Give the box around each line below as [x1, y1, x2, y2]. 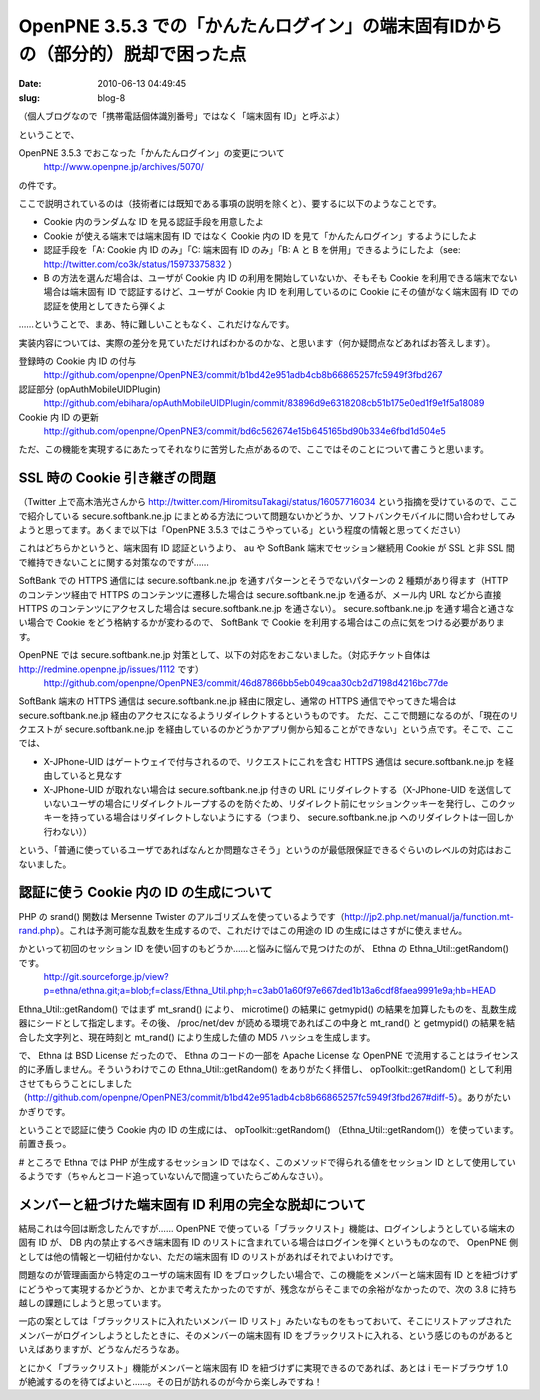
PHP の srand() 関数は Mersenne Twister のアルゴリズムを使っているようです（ [18, 910, 345, 922]
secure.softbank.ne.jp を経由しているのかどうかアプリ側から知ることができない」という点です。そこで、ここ [64, 723, 515, 735]
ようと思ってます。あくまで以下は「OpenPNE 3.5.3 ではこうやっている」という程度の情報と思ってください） [18, 524, 467, 536]
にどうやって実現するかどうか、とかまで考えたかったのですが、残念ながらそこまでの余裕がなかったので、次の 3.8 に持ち [18, 1283, 517, 1295]
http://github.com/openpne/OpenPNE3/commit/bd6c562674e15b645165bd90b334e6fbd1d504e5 [43, 425, 447, 437]
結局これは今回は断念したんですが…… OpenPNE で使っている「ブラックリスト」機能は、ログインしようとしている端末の [18, 1223, 515, 1235]
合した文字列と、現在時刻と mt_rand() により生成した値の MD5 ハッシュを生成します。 [18, 1031, 376, 1043]
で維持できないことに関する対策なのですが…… [18, 556, 210, 568]
